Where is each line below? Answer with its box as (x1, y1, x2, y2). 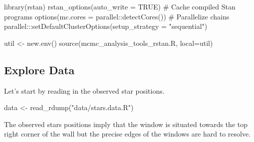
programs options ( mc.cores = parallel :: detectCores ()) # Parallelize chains (4, 11, 230, 21)
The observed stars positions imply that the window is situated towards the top (4, 119, 248, 129)
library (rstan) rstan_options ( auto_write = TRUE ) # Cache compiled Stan (4, 1, 236, 11)
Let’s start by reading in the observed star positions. (4, 85, 165, 96)
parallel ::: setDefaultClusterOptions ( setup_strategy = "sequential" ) (4, 21, 208, 31)
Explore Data (4, 62, 75, 77)
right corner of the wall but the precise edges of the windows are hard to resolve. (4, 129, 251, 139)
